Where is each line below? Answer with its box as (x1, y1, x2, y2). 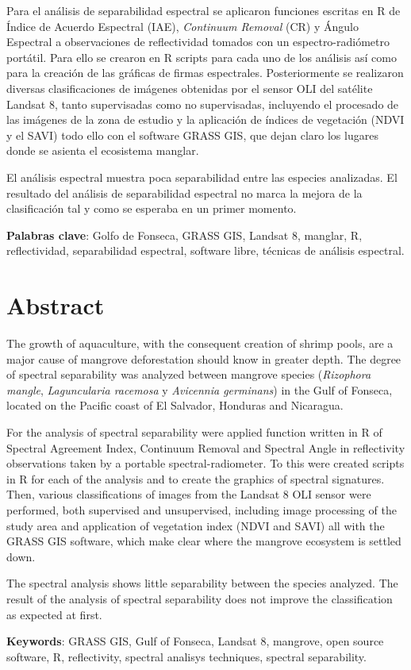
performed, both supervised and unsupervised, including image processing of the (6, 501, 397, 518)
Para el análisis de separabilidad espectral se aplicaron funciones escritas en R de (6, 2, 401, 18)
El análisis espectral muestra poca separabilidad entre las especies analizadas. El (6, 168, 398, 185)
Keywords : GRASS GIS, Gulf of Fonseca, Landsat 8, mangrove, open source (6, 633, 384, 649)
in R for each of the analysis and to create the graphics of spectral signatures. (6, 470, 385, 487)
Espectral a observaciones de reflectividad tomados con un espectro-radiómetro (6, 33, 390, 50)
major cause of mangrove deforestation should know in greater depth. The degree (6, 350, 401, 367)
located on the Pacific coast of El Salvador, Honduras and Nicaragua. (6, 397, 344, 414)
